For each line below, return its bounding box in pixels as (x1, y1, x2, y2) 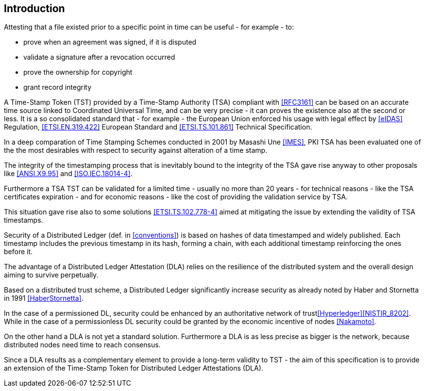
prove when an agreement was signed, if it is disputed (23, 38, 197, 47)
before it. (4, 247, 33, 256)
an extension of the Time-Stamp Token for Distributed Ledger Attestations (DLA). (4, 364, 263, 373)
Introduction (4, 2, 65, 15)
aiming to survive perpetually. (4, 271, 99, 279)
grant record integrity (23, 83, 92, 92)
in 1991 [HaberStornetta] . (4, 294, 84, 303)
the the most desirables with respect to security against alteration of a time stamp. (4, 146, 268, 155)
